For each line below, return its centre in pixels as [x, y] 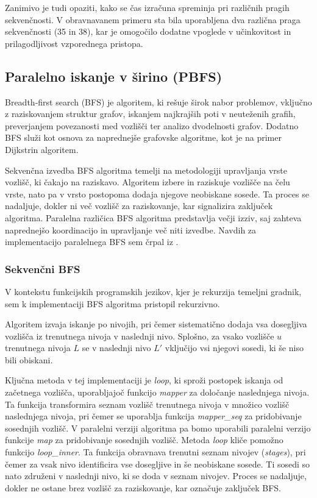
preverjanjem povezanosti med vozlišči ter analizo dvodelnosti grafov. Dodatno [152, 125]
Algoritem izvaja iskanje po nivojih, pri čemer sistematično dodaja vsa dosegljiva [156, 324]
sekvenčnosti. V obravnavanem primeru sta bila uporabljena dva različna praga [153, 19]
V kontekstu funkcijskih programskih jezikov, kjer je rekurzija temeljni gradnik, [153, 291]
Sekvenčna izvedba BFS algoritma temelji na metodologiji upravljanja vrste [146, 170]
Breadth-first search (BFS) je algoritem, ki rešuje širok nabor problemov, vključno [158, 101]
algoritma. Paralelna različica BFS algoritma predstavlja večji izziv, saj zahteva [153, 217]
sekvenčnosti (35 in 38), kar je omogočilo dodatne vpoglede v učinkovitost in [148, 31]
